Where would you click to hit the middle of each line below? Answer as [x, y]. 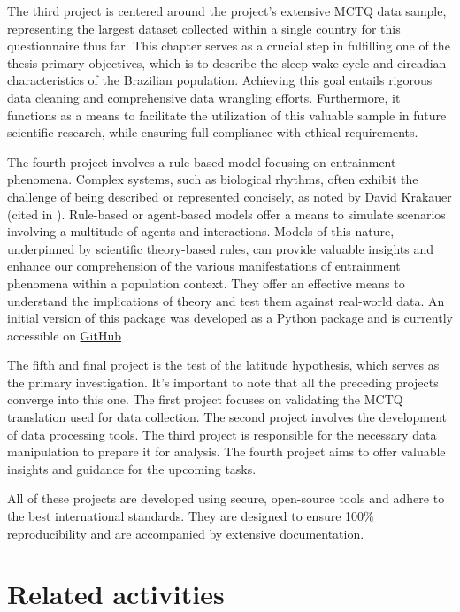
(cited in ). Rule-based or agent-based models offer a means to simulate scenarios [226, 214]
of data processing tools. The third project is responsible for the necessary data [222, 434]
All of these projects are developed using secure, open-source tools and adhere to [226, 498]
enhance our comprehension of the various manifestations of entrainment [204, 266]
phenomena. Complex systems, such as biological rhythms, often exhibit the [213, 179]
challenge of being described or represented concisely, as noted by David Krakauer [230, 196]
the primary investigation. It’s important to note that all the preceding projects [223, 382]
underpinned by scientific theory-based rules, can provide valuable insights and [221, 248]
